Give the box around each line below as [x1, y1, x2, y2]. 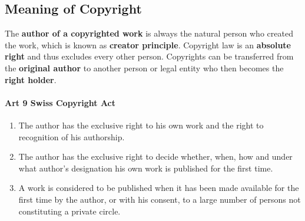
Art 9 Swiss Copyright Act [5, 96, 116, 108]
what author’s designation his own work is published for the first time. [18, 161, 273, 174]
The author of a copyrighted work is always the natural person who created [5, 27, 293, 39]
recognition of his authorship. [18, 130, 125, 143]
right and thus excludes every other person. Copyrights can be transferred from [5, 50, 294, 62]
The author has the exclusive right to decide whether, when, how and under [18, 150, 293, 163]
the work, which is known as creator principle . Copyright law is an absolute [5, 38, 291, 51]
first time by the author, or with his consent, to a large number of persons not [18, 193, 301, 205]
